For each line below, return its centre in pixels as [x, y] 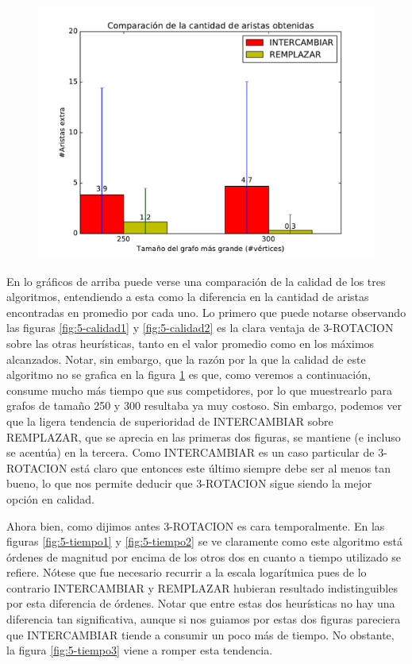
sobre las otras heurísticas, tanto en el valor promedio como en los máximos [191, 343]
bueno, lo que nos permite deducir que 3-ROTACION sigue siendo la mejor [189, 483]
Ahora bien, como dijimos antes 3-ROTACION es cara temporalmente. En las [196, 525]
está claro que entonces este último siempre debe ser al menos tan [231, 467]
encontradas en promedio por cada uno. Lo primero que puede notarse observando [206, 312]
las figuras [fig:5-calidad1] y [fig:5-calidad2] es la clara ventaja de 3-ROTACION [200, 328]
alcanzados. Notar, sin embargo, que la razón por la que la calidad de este [186, 359]
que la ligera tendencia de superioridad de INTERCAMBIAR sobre [170, 421]
